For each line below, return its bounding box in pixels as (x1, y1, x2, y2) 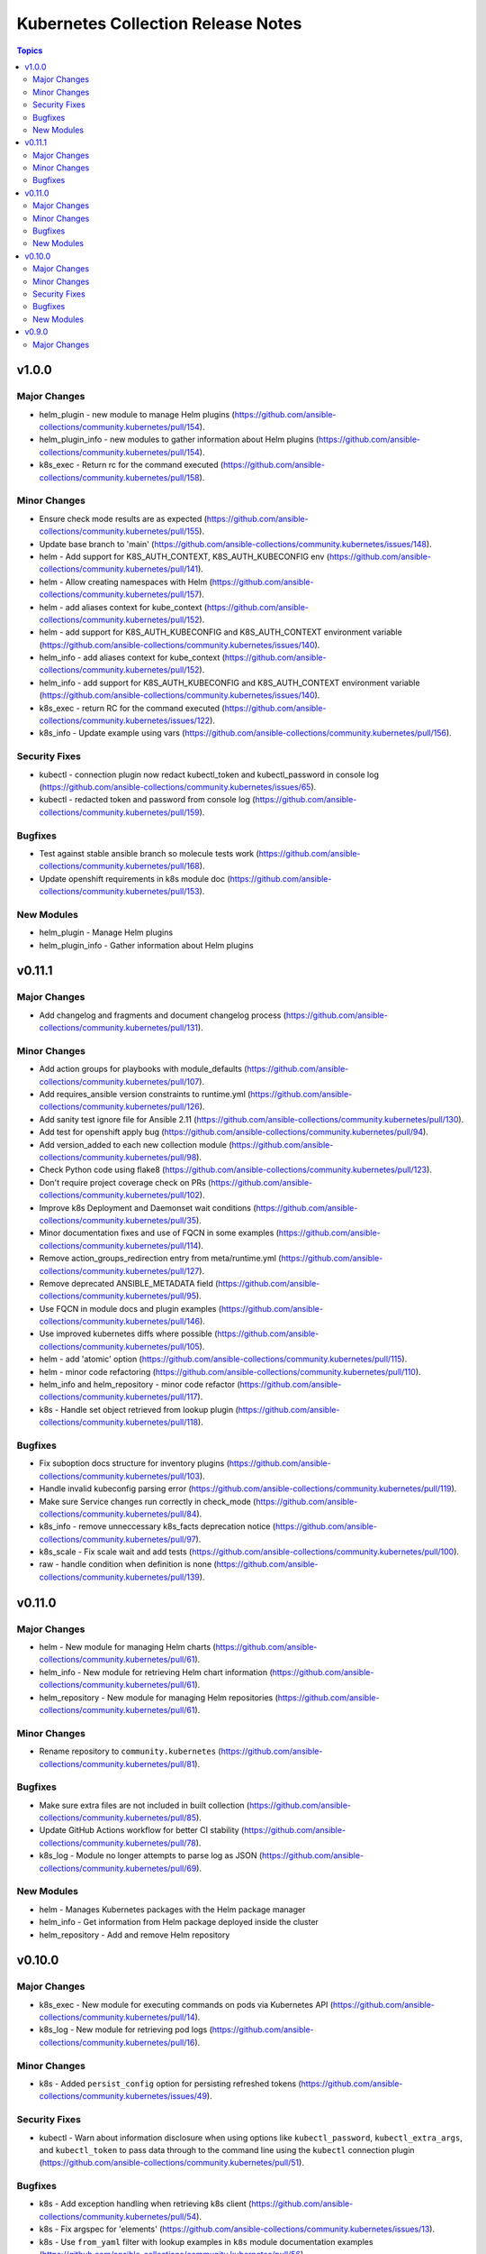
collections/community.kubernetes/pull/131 (39, 1022, 198, 1033)
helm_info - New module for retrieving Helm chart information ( (39, 1666, 274, 1677)
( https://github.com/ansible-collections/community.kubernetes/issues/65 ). (39, 781, 317, 793)
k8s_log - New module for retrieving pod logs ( (39, 2024, 213, 2035)
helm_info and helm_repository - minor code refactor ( (39, 1379, 240, 1390)
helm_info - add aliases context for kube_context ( (39, 652, 225, 663)
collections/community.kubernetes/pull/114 (39, 1240, 199, 1251)
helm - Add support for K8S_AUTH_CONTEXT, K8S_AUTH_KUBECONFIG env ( (39, 551, 330, 562)
